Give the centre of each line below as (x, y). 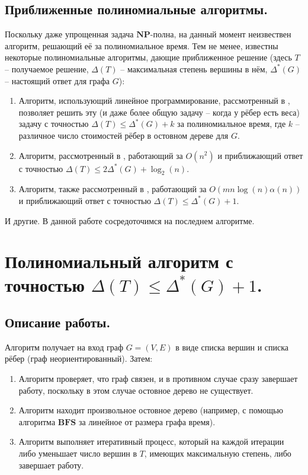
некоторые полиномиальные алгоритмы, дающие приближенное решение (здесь (148, 57)
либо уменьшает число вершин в (78, 453)
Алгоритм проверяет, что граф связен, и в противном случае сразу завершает (158, 379)
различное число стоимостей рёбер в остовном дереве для (123, 135)
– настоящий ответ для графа (57, 80)
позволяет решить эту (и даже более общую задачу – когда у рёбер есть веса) (159, 112)
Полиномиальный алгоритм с (119, 261)
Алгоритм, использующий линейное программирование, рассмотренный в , (154, 101)
